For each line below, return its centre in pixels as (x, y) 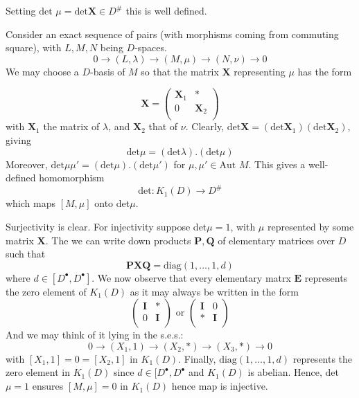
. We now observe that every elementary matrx (191, 277)
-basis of (108, 71)
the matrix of (71, 126)
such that (26, 254)
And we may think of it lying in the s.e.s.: (95, 335)
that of (163, 126)
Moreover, (27, 164)
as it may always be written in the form (214, 291)
